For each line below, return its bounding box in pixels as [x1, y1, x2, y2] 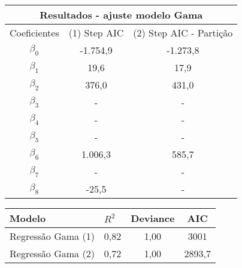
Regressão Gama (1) [10, 229, 95, 243]
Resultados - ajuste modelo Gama [40, 8, 203, 22]
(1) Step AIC [68, 26, 124, 39]
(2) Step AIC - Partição [133, 26, 233, 39]
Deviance [131, 211, 175, 225]
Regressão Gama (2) [10, 246, 95, 260]
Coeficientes [10, 26, 59, 39]
